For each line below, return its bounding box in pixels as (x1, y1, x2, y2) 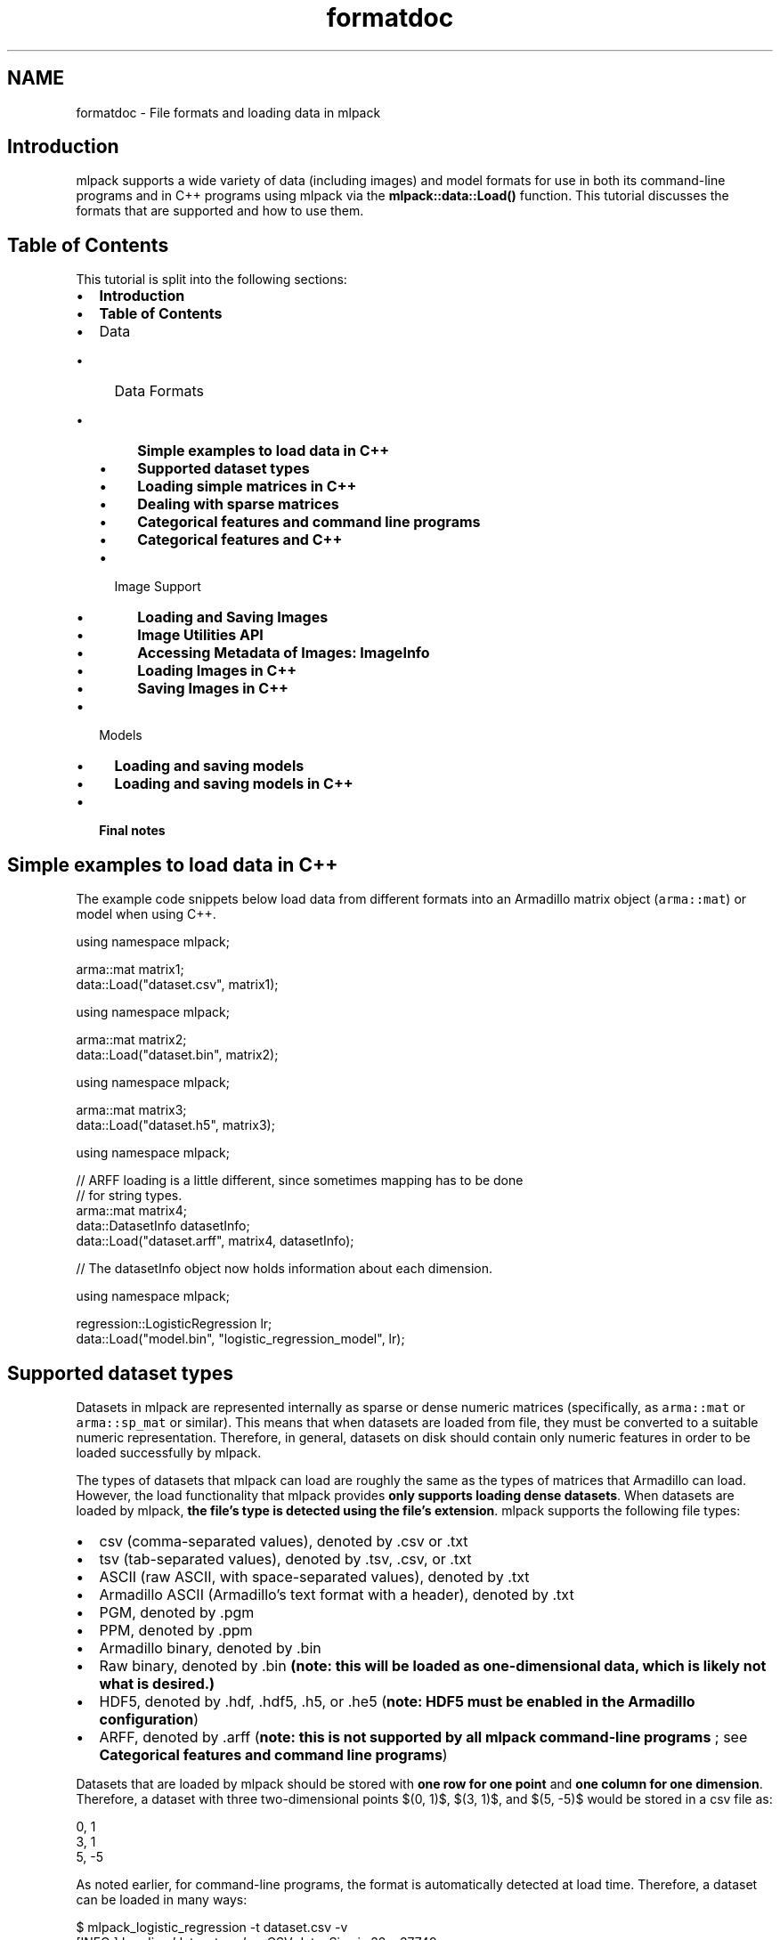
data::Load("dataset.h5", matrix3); (76, 1117, 275, 1133)
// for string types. (76, 1188, 183, 1204)
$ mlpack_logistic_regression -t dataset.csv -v (76, 1919, 348, 1935)
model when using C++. (76, 906, 216, 922)
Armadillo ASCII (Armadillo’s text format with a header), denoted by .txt (99, 1585, 574, 1603)
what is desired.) (99, 1674, 215, 1692)
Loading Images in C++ (137, 662, 297, 680)
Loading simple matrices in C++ (137, 477, 357, 496)
